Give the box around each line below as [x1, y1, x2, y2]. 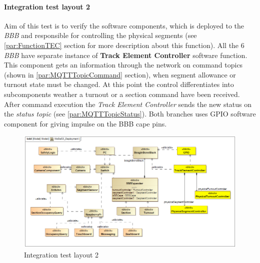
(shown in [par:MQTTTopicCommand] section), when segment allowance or [4, 69, 236, 79]
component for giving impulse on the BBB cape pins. [4, 118, 167, 128]
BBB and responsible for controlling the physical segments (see [4, 30, 197, 40]
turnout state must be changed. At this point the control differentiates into [4, 79, 234, 89]
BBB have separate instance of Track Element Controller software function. [4, 49, 247, 60]
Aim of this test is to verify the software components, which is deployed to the [4, 20, 244, 30]
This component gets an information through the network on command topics [4, 59, 243, 70]
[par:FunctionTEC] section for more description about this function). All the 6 [4, 39, 244, 50]
